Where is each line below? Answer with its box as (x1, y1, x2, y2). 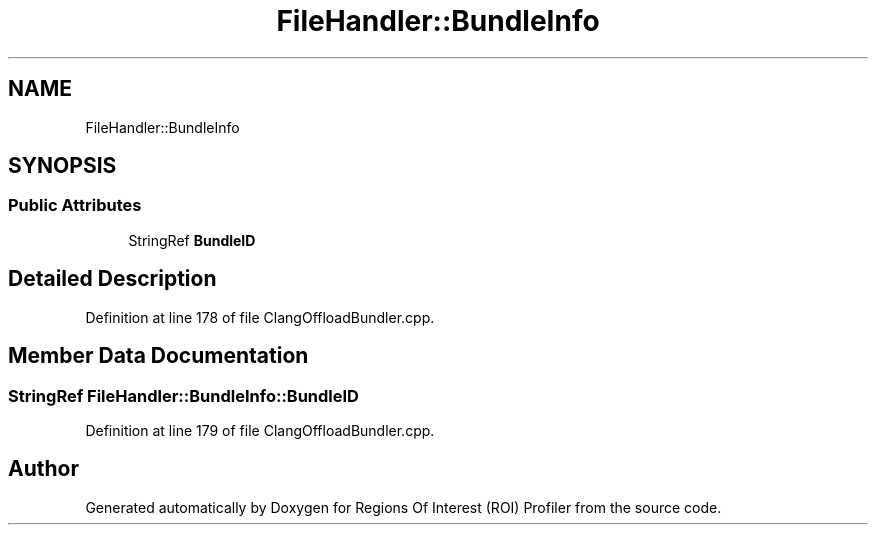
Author (8, 456, 79, 482)
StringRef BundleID (128, 231, 256, 249)
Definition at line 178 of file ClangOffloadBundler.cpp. (85, 308, 435, 326)
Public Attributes (8, 195, 142, 216)
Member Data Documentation (8, 343, 309, 369)
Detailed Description (8, 266, 217, 292)
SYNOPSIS (8, 153, 117, 179)
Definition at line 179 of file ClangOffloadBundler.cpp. (85, 421, 435, 439)
